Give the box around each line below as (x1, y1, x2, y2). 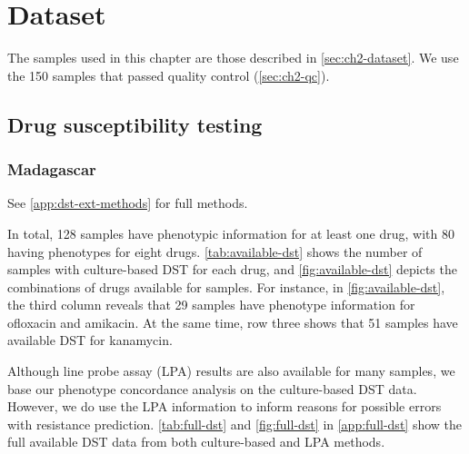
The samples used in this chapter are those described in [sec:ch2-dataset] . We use (7, 48, 459, 67)
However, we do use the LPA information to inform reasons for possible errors (7, 397, 442, 416)
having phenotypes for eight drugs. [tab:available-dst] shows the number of (7, 242, 423, 261)
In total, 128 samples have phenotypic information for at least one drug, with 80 (7, 223, 454, 242)
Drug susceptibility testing (7, 110, 263, 138)
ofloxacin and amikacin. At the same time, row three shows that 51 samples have (7, 312, 458, 331)
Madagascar (7, 158, 96, 181)
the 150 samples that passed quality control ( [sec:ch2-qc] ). (7, 65, 330, 84)
